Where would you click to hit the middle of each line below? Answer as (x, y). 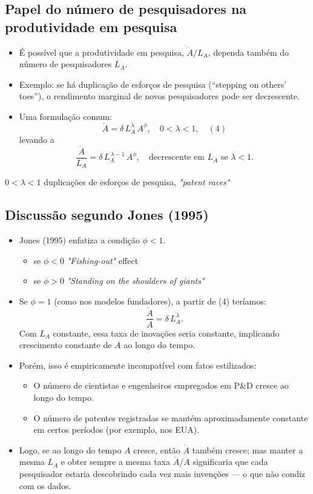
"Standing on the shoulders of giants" (136, 281)
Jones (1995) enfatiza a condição (79, 239)
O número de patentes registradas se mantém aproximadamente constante (171, 417)
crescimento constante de (65, 345)
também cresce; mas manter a (248, 450)
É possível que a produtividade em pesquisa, (101, 52)
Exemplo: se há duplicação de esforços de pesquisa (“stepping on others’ (153, 84)
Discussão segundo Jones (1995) (107, 215)
